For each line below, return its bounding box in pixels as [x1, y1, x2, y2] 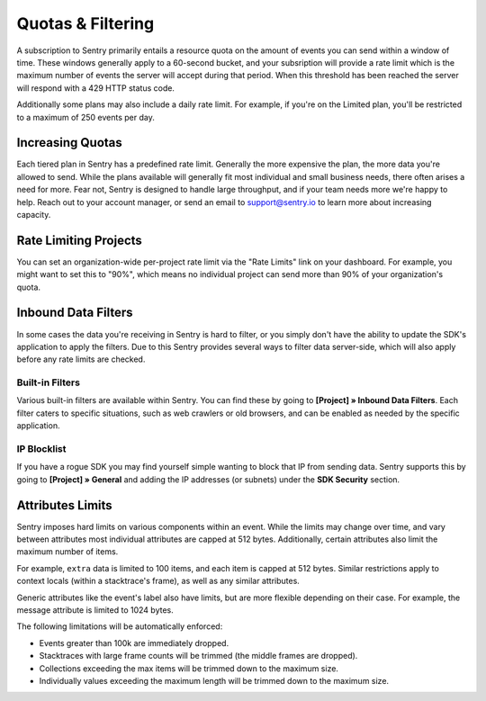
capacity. [16, 209, 51, 220]
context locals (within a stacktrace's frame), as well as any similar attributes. [16, 576, 301, 587]
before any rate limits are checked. [16, 354, 146, 364]
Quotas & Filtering [16, 13, 155, 33]
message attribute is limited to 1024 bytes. [16, 605, 175, 616]
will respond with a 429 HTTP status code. [16, 82, 175, 94]
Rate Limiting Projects [16, 232, 143, 247]
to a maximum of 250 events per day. [16, 112, 155, 122]
